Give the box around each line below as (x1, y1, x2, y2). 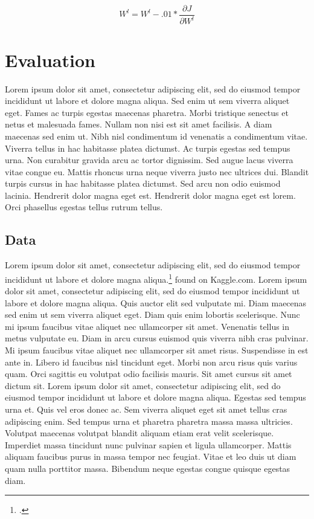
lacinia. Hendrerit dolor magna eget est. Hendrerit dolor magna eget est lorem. (5, 189, 296, 201)
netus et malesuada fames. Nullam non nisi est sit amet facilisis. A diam (5, 118, 272, 131)
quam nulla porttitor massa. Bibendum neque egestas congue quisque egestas (5, 462, 290, 475)
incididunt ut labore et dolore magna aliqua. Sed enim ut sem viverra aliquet (5, 94, 290, 107)
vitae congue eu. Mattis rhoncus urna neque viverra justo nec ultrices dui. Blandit (5, 165, 309, 178)
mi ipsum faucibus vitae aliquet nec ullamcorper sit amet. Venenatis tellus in (5, 320, 290, 332)
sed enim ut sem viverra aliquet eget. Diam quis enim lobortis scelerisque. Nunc (5, 308, 300, 321)
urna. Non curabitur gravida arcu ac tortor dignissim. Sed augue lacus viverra (5, 153, 293, 166)
